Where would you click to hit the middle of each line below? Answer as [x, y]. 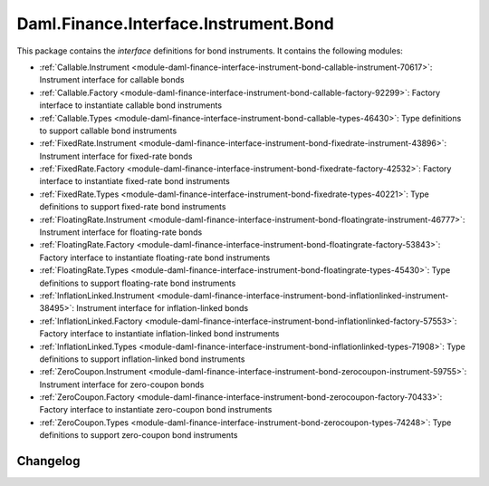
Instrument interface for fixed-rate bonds [116, 156]
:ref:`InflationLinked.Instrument [97, 296]
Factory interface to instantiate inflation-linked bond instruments [159, 334]
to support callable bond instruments [108, 131]
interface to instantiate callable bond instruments [130, 105]
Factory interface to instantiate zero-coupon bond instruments [156, 410]
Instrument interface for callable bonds [112, 80]
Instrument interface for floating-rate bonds [121, 232]
